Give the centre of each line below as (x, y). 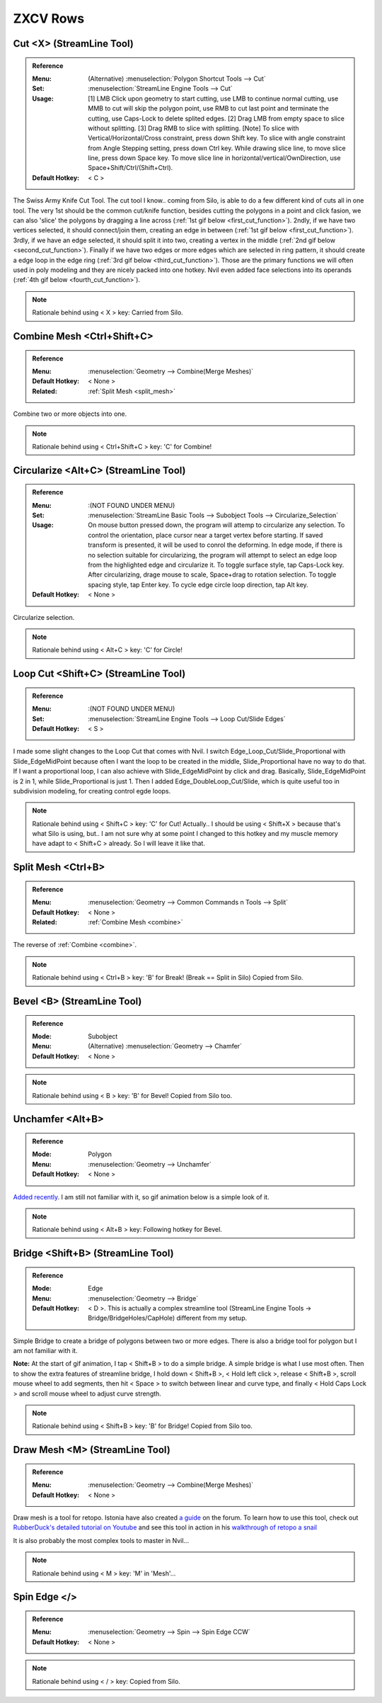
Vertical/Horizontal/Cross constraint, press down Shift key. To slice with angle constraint (217, 138)
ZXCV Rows (49, 18)
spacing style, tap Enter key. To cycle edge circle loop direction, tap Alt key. (198, 584)
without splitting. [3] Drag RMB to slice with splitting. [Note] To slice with (194, 128)
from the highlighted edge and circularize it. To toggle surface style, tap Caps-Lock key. (216, 565)
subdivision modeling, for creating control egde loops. (92, 791)
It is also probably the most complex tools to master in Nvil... (101, 1540)
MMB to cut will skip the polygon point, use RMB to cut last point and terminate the (208, 108)
